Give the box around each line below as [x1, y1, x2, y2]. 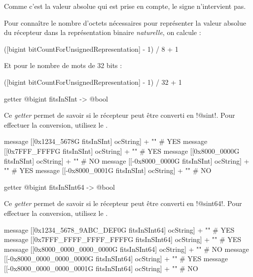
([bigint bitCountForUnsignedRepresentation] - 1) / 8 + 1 [4, 43, 179, 54]
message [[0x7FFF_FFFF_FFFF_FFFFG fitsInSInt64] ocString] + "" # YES [4, 234, 242, 244]
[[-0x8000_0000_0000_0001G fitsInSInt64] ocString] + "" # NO [4, 263, 198, 273]
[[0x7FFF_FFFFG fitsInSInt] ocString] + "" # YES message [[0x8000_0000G [4, 145, 240, 156]
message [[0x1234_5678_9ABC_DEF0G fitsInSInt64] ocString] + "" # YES [4, 224, 235, 235]
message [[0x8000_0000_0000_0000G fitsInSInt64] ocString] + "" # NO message [4, 243, 249, 254]
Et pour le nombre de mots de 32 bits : [4, 60, 122, 70]
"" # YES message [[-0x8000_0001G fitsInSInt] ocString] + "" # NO [4, 165, 212, 175]
